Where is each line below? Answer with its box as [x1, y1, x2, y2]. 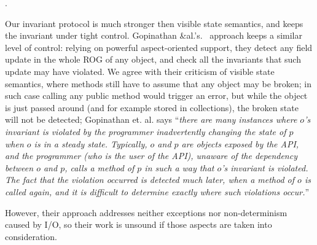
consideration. [5, 230, 57, 243]
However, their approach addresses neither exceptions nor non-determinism [5, 206, 288, 219]
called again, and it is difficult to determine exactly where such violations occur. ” [5, 185, 310, 198]
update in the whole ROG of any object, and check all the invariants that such [5, 53, 301, 66]
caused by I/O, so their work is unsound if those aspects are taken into [5, 218, 272, 231]
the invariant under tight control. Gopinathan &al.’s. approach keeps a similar [5, 29, 302, 42]
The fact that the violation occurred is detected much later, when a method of [5, 173, 295, 186]
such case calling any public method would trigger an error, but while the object [5, 89, 308, 102]
